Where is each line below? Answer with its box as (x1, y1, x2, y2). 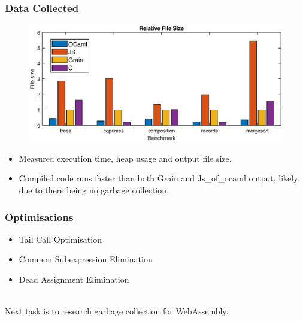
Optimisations (5, 209, 74, 224)
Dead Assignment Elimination (19, 273, 129, 286)
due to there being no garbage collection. (19, 184, 169, 196)
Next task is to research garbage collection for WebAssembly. (5, 305, 229, 317)
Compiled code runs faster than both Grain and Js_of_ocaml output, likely (19, 172, 298, 184)
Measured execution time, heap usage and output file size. (19, 152, 232, 164)
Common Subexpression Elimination (19, 253, 153, 265)
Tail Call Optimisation (19, 232, 102, 245)
